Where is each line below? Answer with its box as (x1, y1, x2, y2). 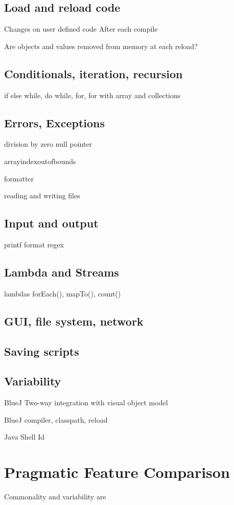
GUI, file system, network (4, 313, 144, 329)
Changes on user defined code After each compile (4, 24, 158, 34)
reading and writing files (4, 190, 80, 201)
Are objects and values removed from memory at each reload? (4, 40, 198, 51)
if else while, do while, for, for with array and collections (4, 89, 181, 100)
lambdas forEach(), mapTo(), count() (4, 288, 121, 299)
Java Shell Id (4, 431, 45, 442)
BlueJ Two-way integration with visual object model (4, 397, 168, 408)
